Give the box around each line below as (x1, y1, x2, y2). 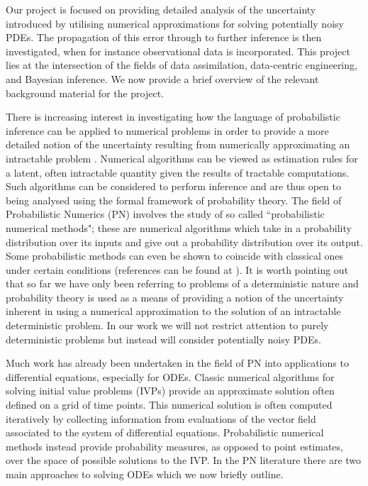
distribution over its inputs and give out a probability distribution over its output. (6, 234, 363, 249)
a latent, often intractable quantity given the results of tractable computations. (6, 165, 350, 180)
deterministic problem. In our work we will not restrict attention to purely (6, 318, 329, 333)
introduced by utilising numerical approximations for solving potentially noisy (6, 16, 344, 31)
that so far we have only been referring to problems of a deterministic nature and (6, 276, 359, 291)
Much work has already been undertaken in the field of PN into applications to (6, 355, 349, 370)
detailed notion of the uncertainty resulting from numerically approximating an (6, 137, 350, 152)
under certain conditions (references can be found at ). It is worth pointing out (6, 262, 349, 277)
